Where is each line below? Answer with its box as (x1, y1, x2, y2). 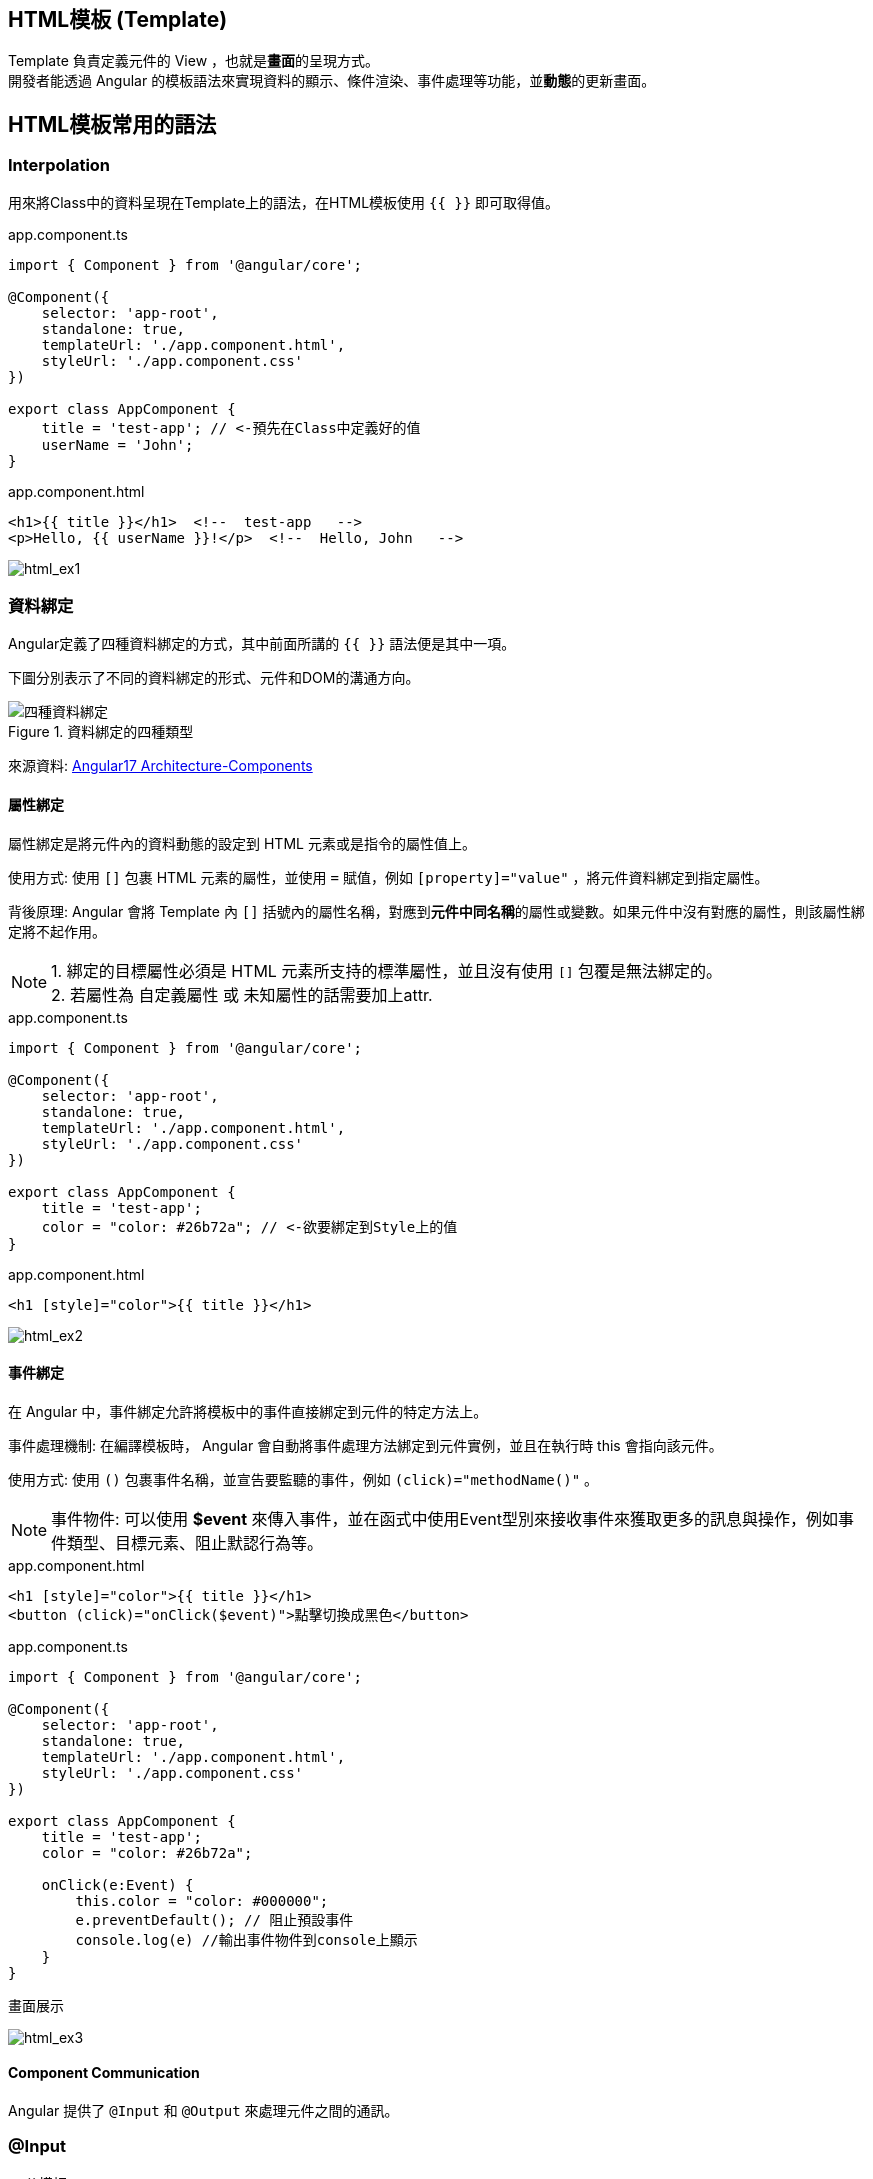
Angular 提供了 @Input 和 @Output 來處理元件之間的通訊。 (8, 2102, 399, 2120)
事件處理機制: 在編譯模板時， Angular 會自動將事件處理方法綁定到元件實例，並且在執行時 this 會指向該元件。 (8, 1436, 723, 1454)
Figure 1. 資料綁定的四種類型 (8, 723, 194, 741)
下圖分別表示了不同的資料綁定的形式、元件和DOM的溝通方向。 (8, 669, 420, 687)
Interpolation (8, 155, 111, 176)
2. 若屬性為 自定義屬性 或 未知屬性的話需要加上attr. (51, 984, 433, 1005)
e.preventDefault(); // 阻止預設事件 (75, 1911, 354, 1928)
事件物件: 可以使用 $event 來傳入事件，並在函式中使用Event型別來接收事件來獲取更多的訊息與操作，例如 (51, 1508, 838, 1529)
